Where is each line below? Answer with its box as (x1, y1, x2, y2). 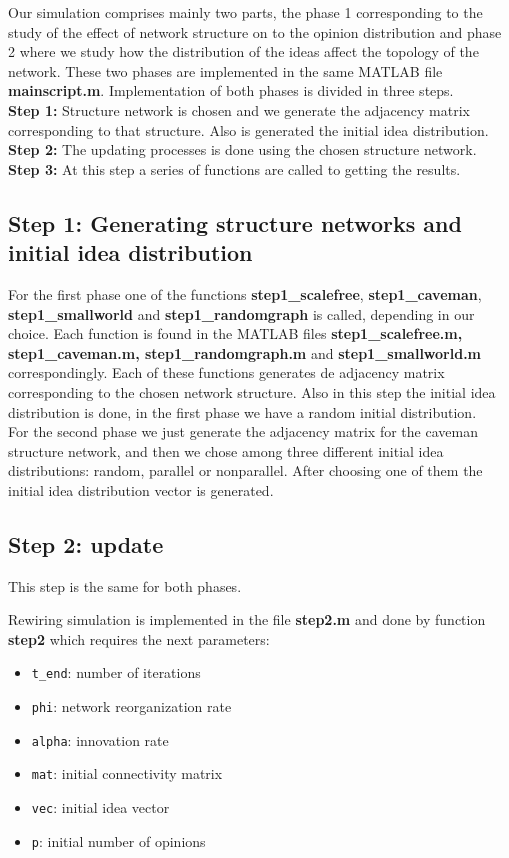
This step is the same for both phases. (8, 575, 242, 596)
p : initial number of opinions (31, 830, 206, 851)
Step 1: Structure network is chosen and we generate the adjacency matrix (8, 99, 470, 120)
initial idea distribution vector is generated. (8, 479, 274, 500)
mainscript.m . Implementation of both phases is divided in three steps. (8, 80, 454, 101)
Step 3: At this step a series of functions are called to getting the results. (8, 158, 461, 179)
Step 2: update (8, 528, 164, 559)
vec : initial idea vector (31, 797, 170, 818)
